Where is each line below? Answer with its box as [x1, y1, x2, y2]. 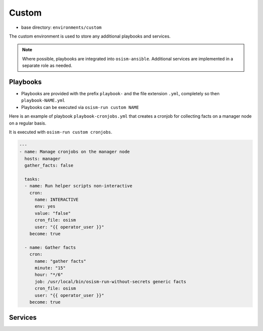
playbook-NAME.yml [21, 98, 65, 103]
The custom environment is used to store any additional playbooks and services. [9, 33, 171, 39]
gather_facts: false [24, 163, 74, 168]
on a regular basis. [9, 120, 46, 126]
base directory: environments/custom [21, 24, 102, 30]
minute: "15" [35, 265, 66, 270]
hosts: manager [24, 156, 61, 161]
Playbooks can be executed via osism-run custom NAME [21, 104, 139, 110]
